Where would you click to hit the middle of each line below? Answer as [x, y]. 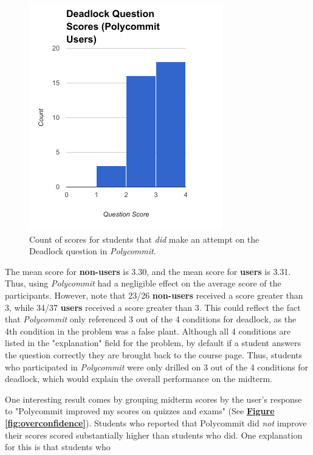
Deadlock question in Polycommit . [93, 251]
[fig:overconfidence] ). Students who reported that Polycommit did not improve [156, 422]
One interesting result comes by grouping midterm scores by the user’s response [153, 399]
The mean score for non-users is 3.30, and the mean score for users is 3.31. [148, 271]
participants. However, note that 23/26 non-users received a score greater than [154, 295]
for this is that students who [58, 447]
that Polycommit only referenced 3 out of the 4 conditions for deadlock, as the [151, 319]
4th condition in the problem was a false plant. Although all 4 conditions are [148, 331]
